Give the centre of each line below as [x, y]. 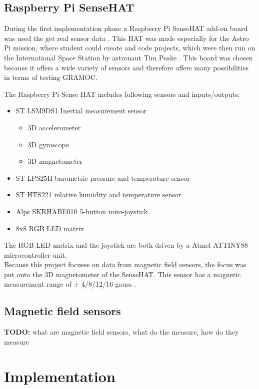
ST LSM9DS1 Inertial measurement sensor [81, 111]
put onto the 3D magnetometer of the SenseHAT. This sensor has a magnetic [122, 274]
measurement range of [38, 284]
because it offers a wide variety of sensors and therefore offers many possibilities [126, 67]
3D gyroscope [48, 144]
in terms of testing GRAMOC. [51, 77]
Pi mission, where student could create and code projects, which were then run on [130, 48]
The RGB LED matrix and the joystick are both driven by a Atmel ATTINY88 [126, 245]
